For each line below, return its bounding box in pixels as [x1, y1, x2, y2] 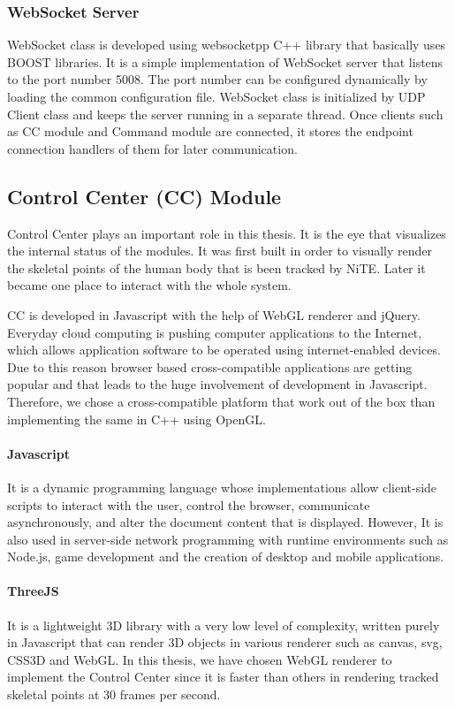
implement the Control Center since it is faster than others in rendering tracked [7, 667, 439, 686]
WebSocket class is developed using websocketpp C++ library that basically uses [7, 35, 446, 54]
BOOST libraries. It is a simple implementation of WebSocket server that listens [7, 52, 444, 71]
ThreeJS [7, 582, 59, 600]
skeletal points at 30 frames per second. [7, 685, 221, 704]
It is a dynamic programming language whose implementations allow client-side [7, 477, 437, 496]
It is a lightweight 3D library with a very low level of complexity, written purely [7, 615, 440, 634]
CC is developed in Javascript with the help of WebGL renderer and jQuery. [7, 305, 421, 324]
